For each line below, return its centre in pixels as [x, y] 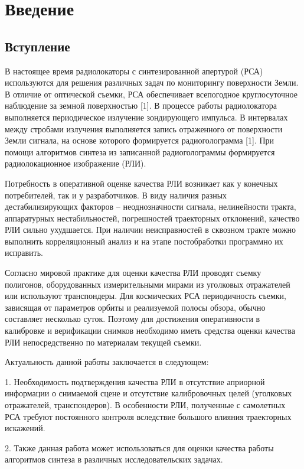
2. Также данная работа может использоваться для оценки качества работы [139, 447]
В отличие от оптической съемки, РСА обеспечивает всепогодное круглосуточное [151, 94]
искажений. [25, 428]
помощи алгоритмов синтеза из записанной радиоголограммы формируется [140, 152]
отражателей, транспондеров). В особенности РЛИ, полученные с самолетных [145, 405]
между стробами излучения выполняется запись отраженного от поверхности [144, 128]
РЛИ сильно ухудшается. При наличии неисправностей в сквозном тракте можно [151, 229]
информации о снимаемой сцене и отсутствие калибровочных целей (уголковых [148, 393]
